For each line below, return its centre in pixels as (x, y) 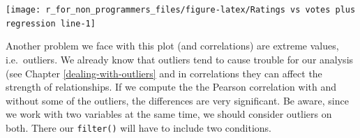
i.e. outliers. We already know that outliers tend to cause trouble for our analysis (180, 59)
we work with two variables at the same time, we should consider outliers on (169, 114)
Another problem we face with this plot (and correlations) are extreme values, (172, 46)
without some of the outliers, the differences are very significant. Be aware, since (177, 100)
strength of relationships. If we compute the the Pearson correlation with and (171, 87)
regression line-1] (51, 23)
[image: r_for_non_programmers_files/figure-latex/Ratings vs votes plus (181, 10)
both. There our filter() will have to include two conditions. (139, 127)
